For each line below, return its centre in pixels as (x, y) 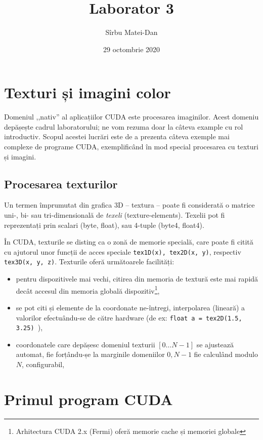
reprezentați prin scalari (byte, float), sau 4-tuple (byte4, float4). (104, 225)
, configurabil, (43, 364)
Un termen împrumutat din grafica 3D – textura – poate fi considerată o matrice (129, 205)
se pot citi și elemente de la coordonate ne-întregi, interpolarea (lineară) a (130, 307)
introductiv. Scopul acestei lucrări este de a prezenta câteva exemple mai (117, 136)
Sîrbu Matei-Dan (131, 32)
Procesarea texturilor (61, 184)
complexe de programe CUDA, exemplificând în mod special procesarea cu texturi (131, 147)
